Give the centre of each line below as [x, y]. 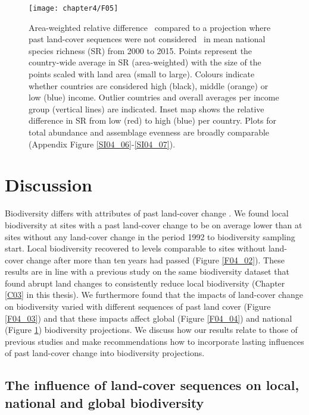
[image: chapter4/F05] [74, 8]
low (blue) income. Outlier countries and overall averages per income [154, 97]
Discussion [49, 185]
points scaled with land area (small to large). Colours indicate [142, 74]
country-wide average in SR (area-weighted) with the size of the [145, 62]
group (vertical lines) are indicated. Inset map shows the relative [146, 109]
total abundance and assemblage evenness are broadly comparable [149, 132]
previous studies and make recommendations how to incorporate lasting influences [154, 341]
